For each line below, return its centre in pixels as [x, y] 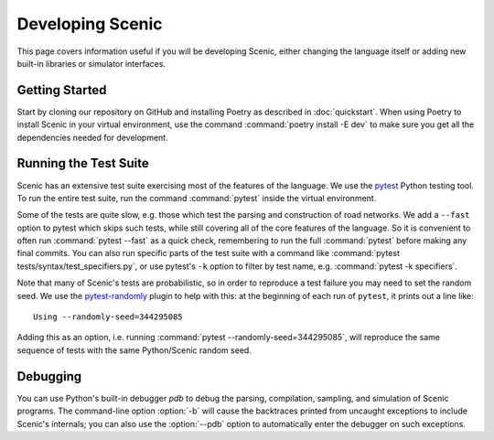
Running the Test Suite [83, 163]
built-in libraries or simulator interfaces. [91, 63]
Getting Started [62, 90]
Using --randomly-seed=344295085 [108, 317]
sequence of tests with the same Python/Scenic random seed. [134, 350]
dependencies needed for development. [92, 137]
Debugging [49, 376]
